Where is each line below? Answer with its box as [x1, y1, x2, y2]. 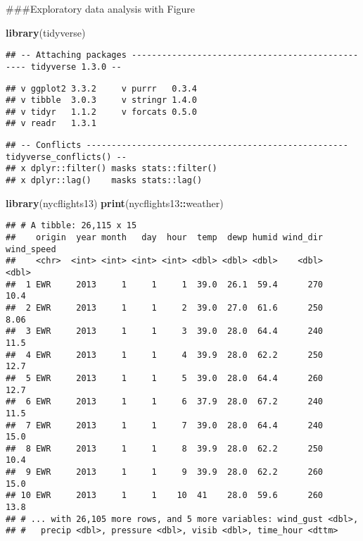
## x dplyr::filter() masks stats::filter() [6, 163, 217, 174]
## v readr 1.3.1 [6, 118, 96, 129]
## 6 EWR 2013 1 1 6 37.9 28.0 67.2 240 [6, 397, 324, 407]
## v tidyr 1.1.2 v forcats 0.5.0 [6, 106, 198, 117]
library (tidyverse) [6, 25, 86, 39]
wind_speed [6, 244, 56, 254]
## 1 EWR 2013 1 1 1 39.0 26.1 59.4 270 [6, 279, 324, 290]
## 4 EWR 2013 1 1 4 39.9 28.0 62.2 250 [6, 349, 324, 360]
